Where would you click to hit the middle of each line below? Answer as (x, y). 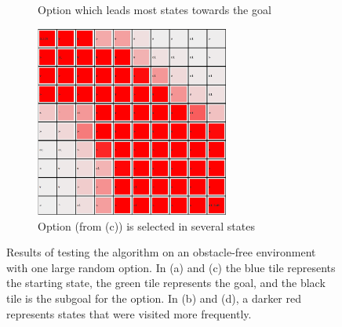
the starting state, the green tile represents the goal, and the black (166, 283)
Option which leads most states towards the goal (155, 9)
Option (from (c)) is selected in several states (146, 225)
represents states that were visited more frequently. (129, 313)
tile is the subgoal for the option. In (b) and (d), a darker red (154, 298)
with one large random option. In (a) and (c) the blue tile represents (171, 267)
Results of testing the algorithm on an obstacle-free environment (161, 252)
